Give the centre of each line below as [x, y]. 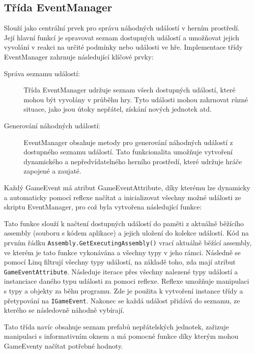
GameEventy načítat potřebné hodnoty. [64, 346]
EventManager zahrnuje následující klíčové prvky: [79, 56]
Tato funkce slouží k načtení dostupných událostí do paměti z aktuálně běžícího [124, 223]
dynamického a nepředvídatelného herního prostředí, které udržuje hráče [133, 161]
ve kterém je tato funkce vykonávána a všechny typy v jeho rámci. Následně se [122, 252]
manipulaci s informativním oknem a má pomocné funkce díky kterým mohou [121, 336]
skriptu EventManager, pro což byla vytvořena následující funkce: [103, 207]
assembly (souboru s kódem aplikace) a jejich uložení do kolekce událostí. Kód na [127, 233]
